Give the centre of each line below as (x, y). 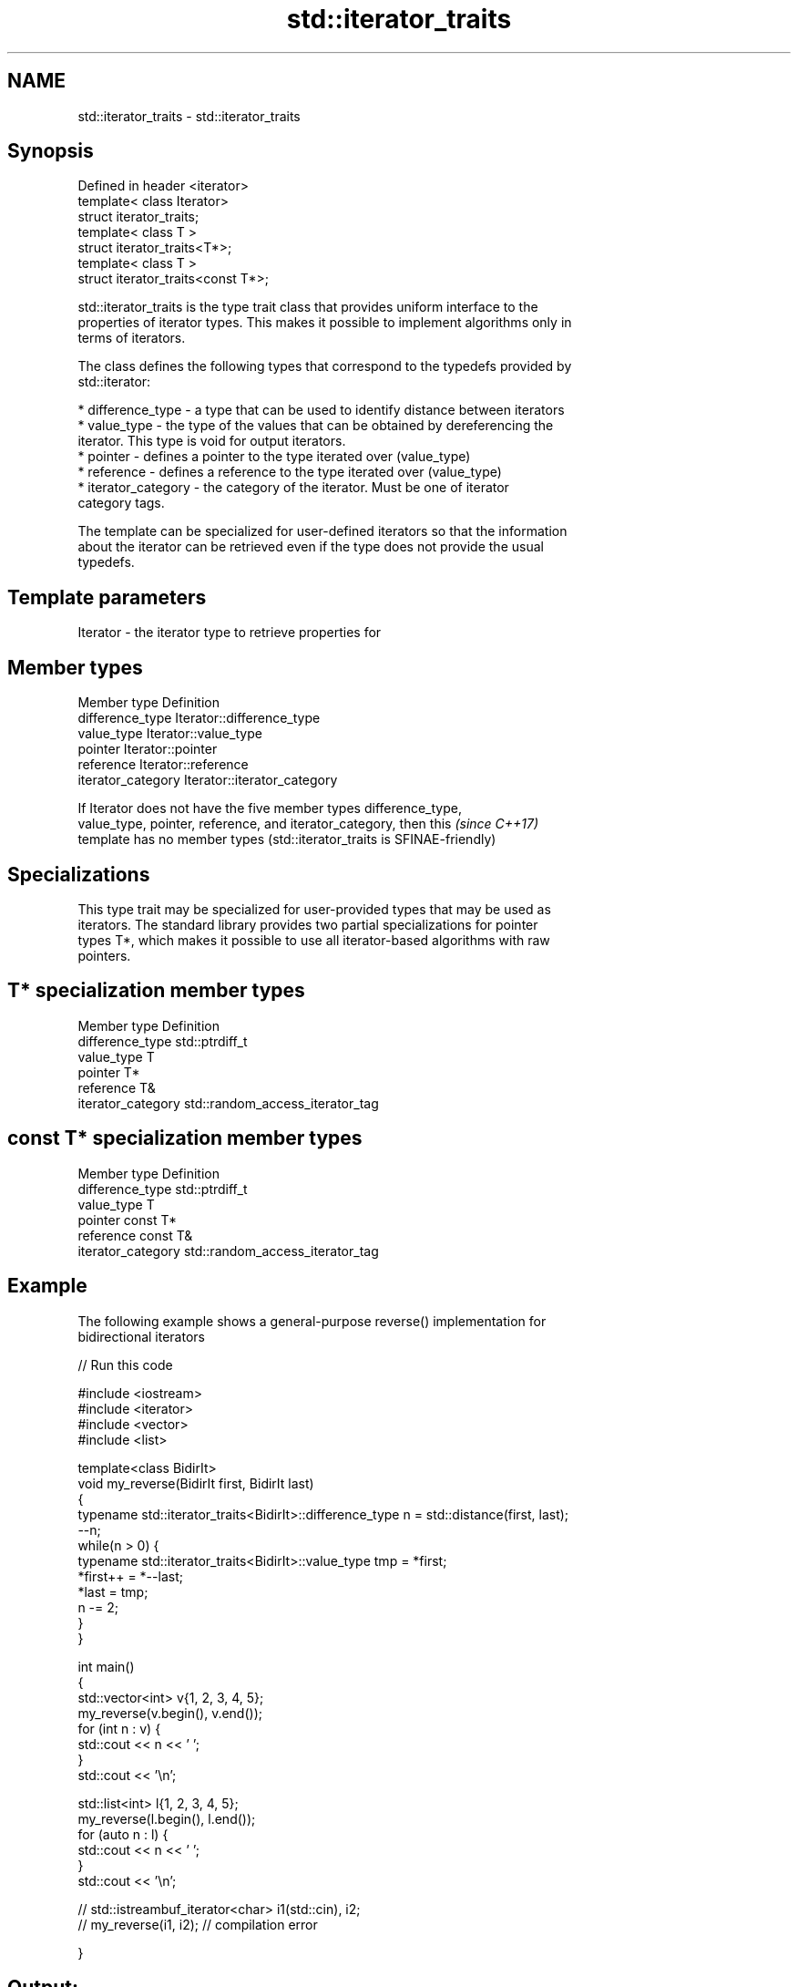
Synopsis (51, 151)
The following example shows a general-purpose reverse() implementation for (312, 1321)
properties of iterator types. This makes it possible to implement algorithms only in (325, 323)
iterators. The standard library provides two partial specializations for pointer (308, 924)
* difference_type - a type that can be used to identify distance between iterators (321, 410)
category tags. (121, 503)
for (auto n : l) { (123, 1834)
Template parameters (107, 597)
